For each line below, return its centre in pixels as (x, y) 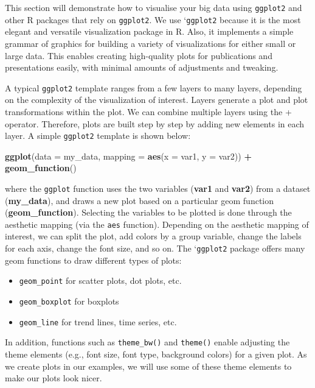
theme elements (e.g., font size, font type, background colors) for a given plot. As (156, 354)
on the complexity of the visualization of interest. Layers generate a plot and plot (157, 100)
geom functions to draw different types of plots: (93, 260)
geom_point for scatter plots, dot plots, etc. (100, 280)
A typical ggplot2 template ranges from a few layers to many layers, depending (154, 87)
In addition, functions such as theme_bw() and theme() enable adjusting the (147, 342)
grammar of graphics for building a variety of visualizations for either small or (151, 43)
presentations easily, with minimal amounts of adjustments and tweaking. (142, 67)
